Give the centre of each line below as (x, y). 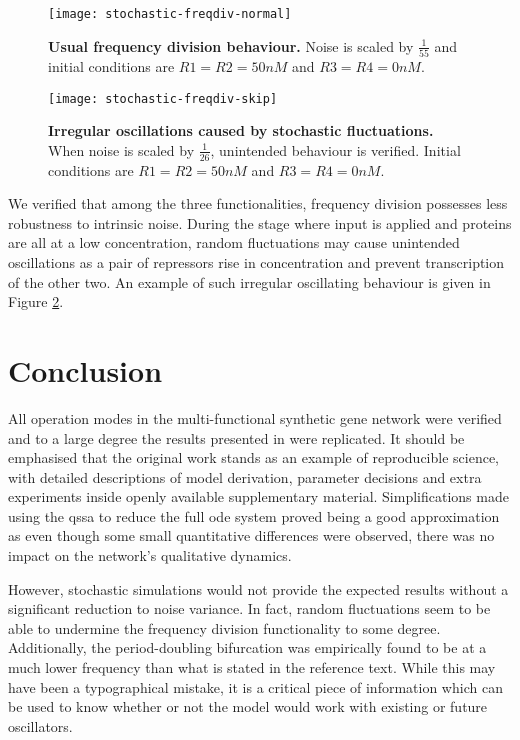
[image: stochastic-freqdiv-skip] (163, 98)
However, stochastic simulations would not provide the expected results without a (258, 588)
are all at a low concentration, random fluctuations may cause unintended (234, 242)
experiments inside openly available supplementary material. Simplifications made (258, 496)
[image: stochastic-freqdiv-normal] (170, 14)
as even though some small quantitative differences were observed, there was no (251, 535)
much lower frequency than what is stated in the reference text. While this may (252, 667)
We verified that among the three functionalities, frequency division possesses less (258, 203)
